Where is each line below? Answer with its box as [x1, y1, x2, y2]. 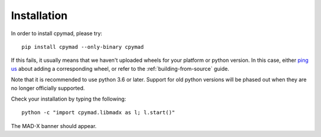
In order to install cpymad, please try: [11, 30, 102, 37]
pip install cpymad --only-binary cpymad [21, 43, 144, 50]
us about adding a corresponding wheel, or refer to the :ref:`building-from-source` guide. [11, 65, 229, 72]
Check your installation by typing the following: [11, 95, 126, 102]
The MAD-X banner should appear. [11, 122, 97, 129]
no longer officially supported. [11, 84, 86, 92]
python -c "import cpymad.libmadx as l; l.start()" [21, 109, 175, 116]
